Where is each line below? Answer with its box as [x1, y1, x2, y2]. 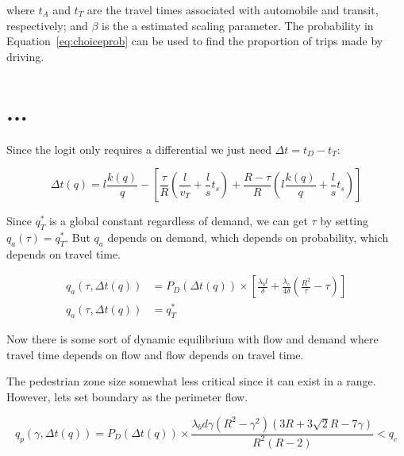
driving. [6, 48, 44, 64]
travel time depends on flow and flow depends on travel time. [6, 346, 304, 362]
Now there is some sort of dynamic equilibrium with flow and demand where [6, 331, 379, 347]
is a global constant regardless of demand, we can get [48, 213, 308, 229]
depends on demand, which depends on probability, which [107, 228, 389, 245]
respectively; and [6, 17, 88, 33]
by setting [320, 213, 369, 229]
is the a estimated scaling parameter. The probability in [102, 17, 374, 33]
